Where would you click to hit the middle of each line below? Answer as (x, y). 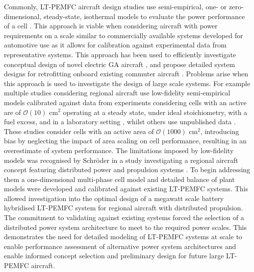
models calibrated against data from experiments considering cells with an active (125, 102)
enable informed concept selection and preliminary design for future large (114, 256)
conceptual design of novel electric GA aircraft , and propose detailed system (120, 64)
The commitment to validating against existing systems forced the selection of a (124, 217)
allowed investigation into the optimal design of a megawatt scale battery (114, 198)
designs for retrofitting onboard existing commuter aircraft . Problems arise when (126, 74)
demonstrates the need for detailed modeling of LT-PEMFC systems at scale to (123, 237)
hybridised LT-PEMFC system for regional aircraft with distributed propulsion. (124, 208)
